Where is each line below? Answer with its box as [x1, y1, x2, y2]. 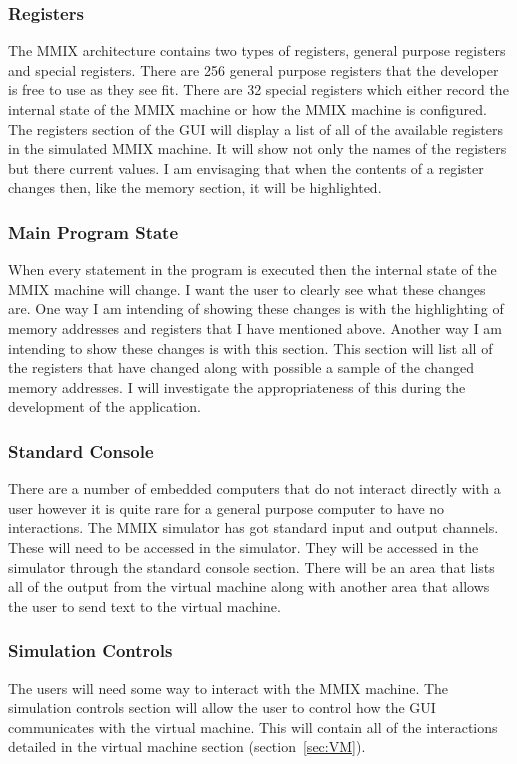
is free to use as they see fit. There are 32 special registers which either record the [8, 79, 509, 100]
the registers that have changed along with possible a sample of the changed [8, 357, 474, 378]
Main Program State [8, 219, 179, 244]
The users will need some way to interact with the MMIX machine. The [8, 677, 449, 698]
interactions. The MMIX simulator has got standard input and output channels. [8, 517, 499, 538]
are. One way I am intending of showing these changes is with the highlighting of [8, 298, 504, 319]
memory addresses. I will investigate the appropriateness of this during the [8, 376, 466, 397]
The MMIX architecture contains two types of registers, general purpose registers [8, 40, 506, 61]
